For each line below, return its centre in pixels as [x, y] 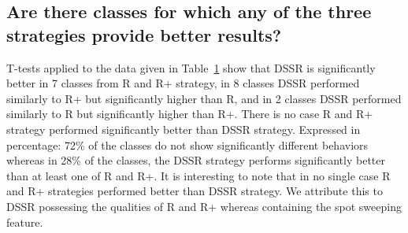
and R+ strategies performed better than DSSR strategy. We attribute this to [195, 191]
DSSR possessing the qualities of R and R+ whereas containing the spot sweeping [204, 206]
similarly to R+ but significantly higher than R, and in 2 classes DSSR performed [204, 98]
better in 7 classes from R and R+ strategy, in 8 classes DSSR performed [183, 83]
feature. [25, 222]
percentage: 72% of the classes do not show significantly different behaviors [187, 144]
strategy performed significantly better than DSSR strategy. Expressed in [184, 129]
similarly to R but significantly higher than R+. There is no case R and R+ [190, 114]
